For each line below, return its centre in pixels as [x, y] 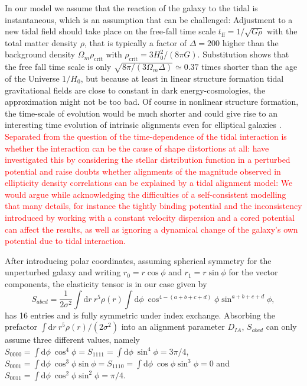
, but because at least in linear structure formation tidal [182, 78]
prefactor [21, 327]
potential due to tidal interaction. [66, 241]
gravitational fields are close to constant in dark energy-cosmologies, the [135, 90]
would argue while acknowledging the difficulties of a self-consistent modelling [146, 194]
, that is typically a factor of [135, 42]
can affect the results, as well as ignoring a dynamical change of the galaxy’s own [151, 229]
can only [281, 327]
